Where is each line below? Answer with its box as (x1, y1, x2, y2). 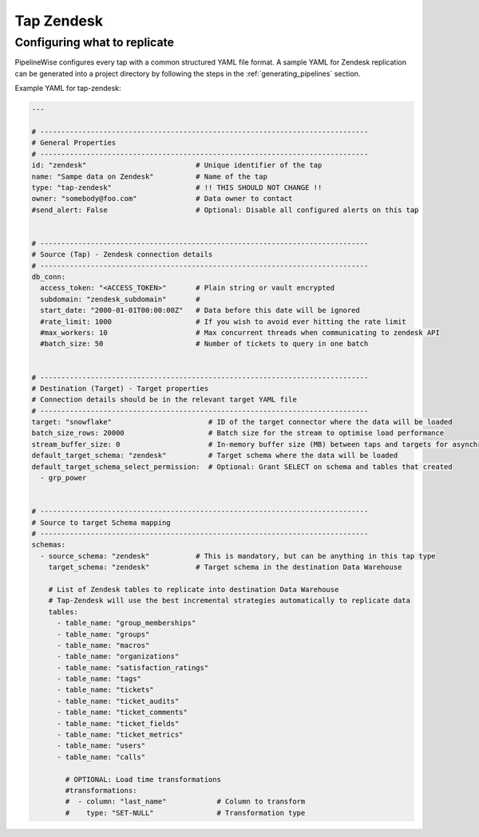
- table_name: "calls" (57, 752, 146, 761)
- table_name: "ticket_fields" (57, 719, 180, 728)
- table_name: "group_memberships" (57, 618, 196, 628)
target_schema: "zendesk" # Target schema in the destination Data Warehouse (48, 563, 402, 572)
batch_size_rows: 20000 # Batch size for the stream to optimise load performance (31, 428, 445, 438)
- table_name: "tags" (57, 674, 141, 684)
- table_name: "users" (57, 741, 146, 750)
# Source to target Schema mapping (31, 518, 171, 527)
